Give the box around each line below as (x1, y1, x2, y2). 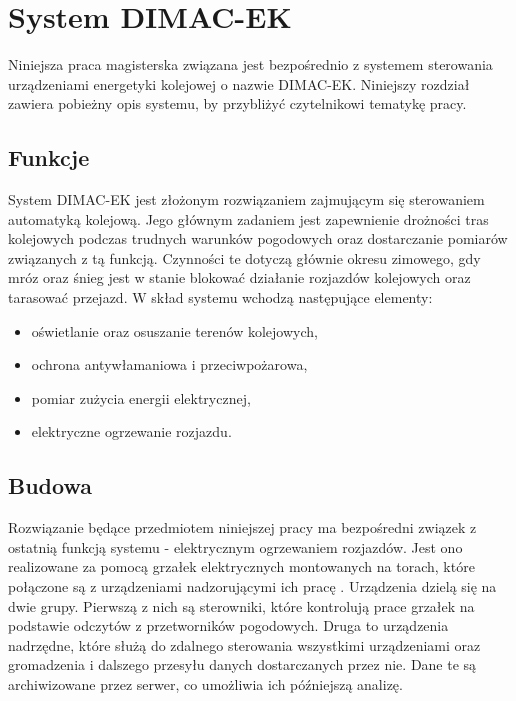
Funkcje (8, 142, 90, 173)
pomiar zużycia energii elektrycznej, (31, 387, 251, 408)
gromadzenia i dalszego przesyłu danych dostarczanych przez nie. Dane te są (8, 654, 477, 675)
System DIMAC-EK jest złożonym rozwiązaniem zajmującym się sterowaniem (8, 189, 485, 210)
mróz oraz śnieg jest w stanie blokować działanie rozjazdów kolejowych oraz (8, 267, 471, 288)
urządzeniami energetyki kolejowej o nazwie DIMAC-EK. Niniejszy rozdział (8, 73, 470, 94)
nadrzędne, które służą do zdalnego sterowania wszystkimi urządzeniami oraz (8, 634, 481, 655)
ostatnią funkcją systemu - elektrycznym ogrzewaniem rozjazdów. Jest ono (8, 536, 463, 557)
